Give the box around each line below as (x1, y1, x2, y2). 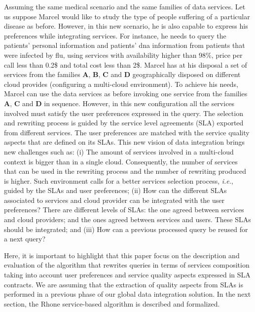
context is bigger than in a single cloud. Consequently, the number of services (4, 156, 238, 166)
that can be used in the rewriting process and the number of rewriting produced (4, 166, 246, 176)
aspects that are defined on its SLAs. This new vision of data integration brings (4, 137, 245, 147)
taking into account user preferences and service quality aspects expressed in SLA (4, 270, 251, 280)
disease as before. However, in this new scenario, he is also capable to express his (4, 21, 248, 31)
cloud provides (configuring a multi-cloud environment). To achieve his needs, (4, 78, 238, 89)
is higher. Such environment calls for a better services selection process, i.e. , (4, 175, 233, 186)
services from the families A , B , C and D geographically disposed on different (4, 69, 241, 79)
